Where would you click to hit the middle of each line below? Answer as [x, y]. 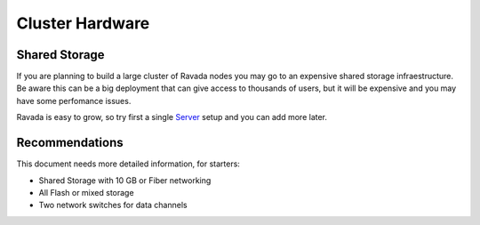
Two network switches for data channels [113, 205]
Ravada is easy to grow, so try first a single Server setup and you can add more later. [172, 117]
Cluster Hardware [83, 23]
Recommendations [70, 143]
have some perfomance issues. [74, 100]
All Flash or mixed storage [86, 192]
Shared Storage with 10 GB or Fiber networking [125, 180]
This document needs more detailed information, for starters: [128, 164]
